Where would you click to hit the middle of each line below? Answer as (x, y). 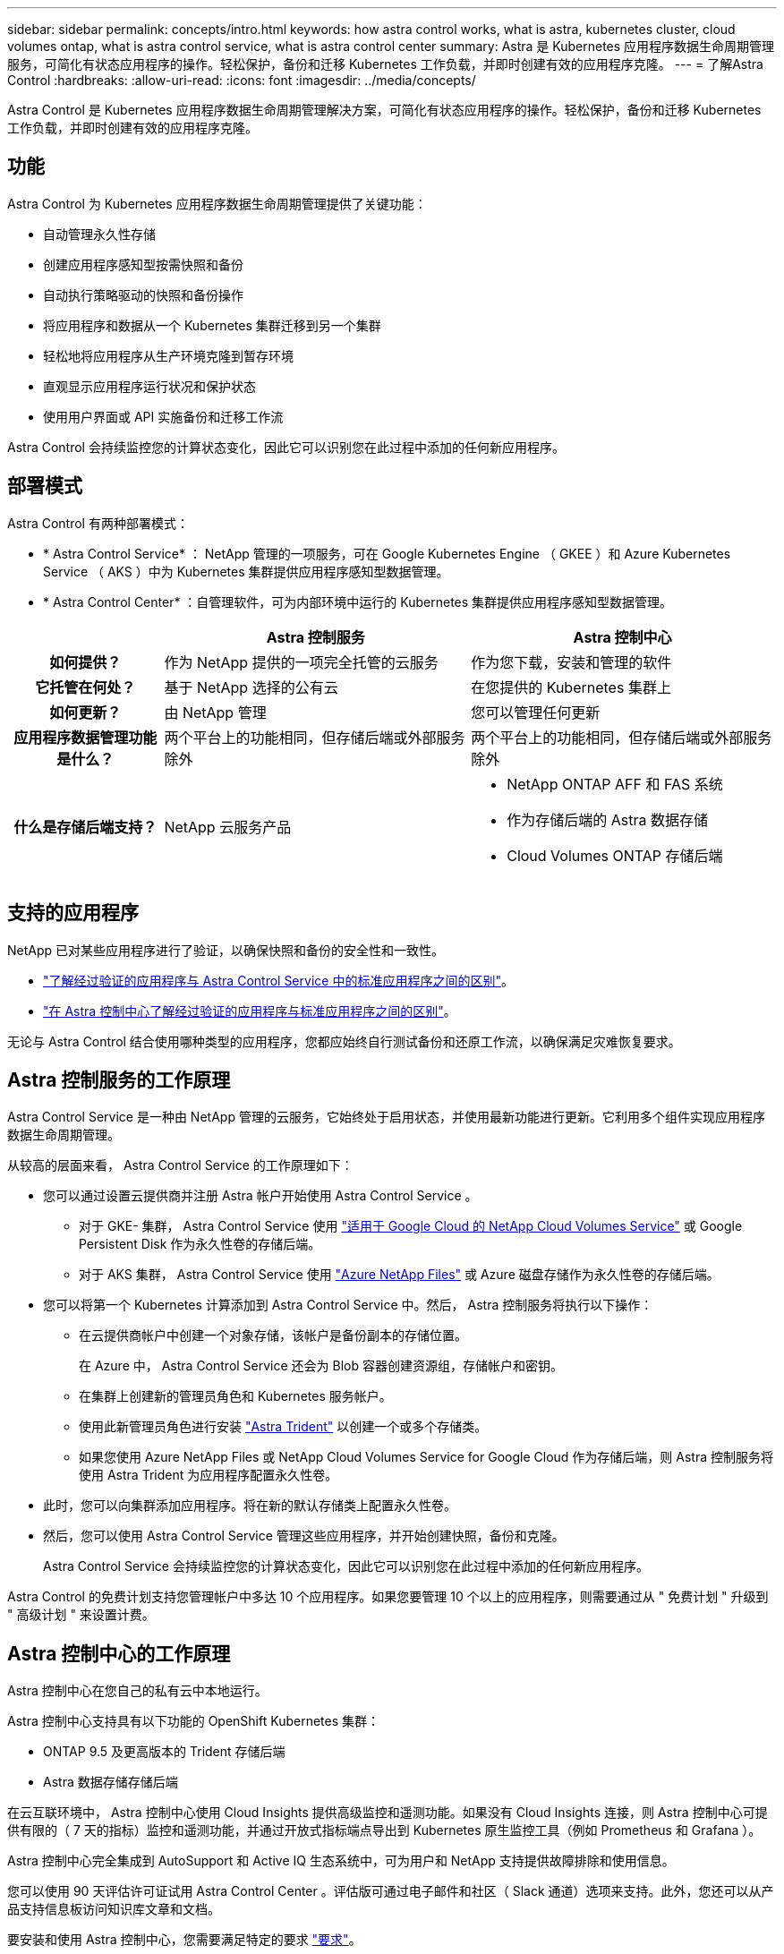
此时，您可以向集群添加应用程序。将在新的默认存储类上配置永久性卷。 (250, 1506)
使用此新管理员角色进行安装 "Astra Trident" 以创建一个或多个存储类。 (283, 1427)
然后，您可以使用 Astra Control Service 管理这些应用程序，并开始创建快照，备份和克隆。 (304, 1536)
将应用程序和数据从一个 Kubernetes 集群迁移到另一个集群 (212, 325)
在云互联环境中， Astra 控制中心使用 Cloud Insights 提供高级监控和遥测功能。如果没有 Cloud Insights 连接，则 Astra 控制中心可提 (388, 1813)
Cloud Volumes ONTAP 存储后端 (615, 855)
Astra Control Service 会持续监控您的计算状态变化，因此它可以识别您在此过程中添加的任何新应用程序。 (346, 1566)
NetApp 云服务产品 (228, 827)
